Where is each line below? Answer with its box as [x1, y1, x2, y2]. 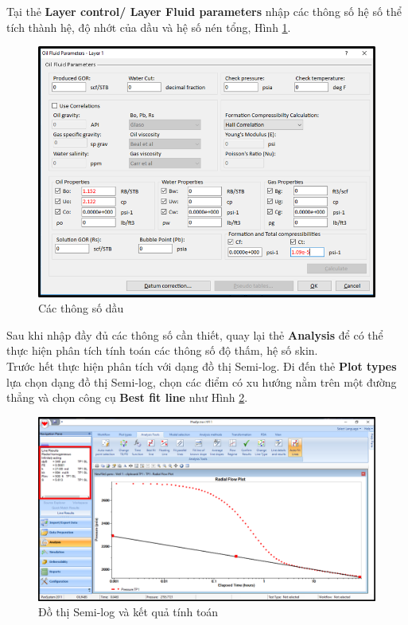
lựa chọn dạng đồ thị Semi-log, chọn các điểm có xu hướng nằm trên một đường [6, 373, 397, 390]
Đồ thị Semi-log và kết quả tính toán [38, 603, 219, 620]
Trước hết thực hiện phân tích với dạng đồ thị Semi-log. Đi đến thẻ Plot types [6, 358, 397, 375]
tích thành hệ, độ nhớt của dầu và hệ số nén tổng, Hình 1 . [6, 18, 291, 35]
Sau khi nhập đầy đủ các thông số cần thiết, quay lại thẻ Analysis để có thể [6, 326, 383, 343]
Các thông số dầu [38, 300, 124, 316]
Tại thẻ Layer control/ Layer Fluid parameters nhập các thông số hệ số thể [6, 3, 402, 19]
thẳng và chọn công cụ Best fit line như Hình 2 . [6, 389, 248, 406]
